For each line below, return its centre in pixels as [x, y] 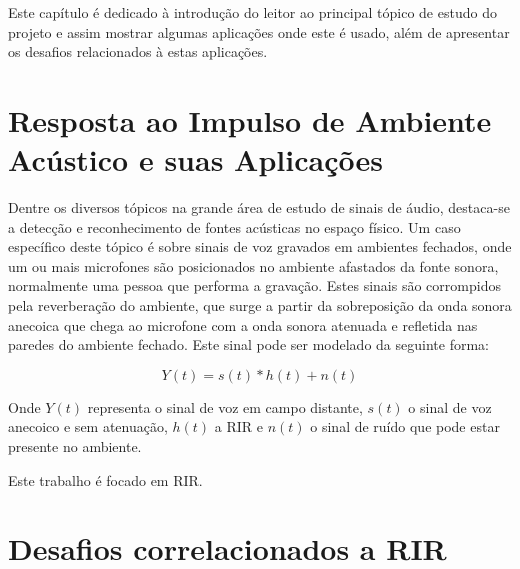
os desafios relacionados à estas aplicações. [138, 51]
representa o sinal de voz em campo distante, [225, 406]
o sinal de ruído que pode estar [405, 426]
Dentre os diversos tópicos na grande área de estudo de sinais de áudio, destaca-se [259, 207]
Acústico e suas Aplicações [195, 159]
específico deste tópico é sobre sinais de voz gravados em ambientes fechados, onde [260, 246]
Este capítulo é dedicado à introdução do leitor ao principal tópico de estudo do [252, 12]
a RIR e [239, 426]
